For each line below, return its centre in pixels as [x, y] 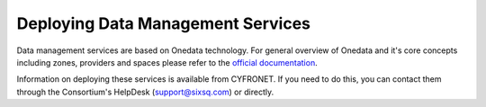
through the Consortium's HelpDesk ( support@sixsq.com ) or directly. [145, 92]
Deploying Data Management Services [163, 23]
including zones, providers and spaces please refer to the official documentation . [167, 62]
